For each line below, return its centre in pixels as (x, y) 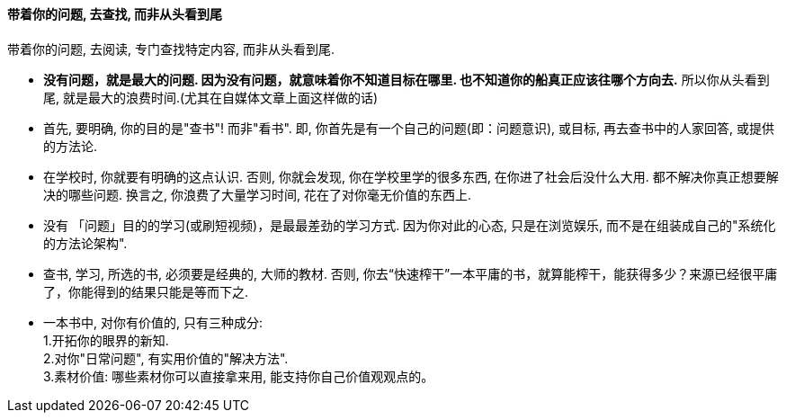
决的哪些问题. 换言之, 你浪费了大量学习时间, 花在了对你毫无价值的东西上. (257, 194)
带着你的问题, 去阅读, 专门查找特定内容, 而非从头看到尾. (171, 49)
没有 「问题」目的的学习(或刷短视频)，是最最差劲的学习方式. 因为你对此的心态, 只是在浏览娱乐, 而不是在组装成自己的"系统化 (410, 225)
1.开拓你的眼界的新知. (106, 340)
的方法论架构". (85, 243)
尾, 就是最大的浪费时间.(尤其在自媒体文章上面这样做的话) (211, 97)
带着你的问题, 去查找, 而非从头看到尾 (115, 14)
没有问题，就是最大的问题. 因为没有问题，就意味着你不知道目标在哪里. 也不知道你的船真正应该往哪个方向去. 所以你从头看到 (406, 79)
